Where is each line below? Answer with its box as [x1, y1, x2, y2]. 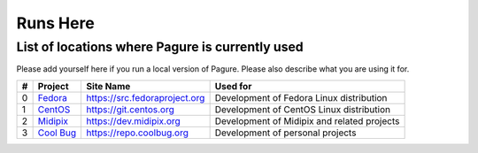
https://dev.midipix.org [86, 115, 181, 127]
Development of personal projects [214, 126, 357, 139]
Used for [214, 80, 252, 92]
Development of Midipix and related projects [214, 115, 400, 127]
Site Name [86, 80, 131, 92]
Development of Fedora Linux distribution [214, 91, 388, 103]
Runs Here [16, 13, 95, 33]
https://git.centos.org [86, 103, 174, 115]
